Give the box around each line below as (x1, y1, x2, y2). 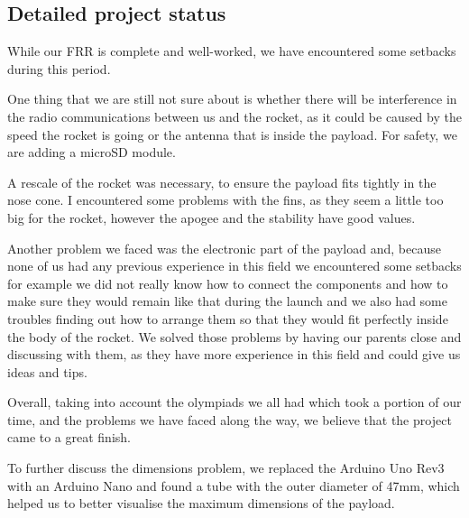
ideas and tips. (7, 362, 87, 381)
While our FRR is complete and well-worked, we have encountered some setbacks (7, 42, 456, 60)
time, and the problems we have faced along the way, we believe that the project (7, 410, 452, 429)
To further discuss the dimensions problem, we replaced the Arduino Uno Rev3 (7, 458, 445, 477)
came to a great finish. (7, 428, 131, 447)
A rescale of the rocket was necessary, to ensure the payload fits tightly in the (7, 172, 437, 191)
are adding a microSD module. (7, 143, 176, 162)
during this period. (7, 59, 111, 78)
